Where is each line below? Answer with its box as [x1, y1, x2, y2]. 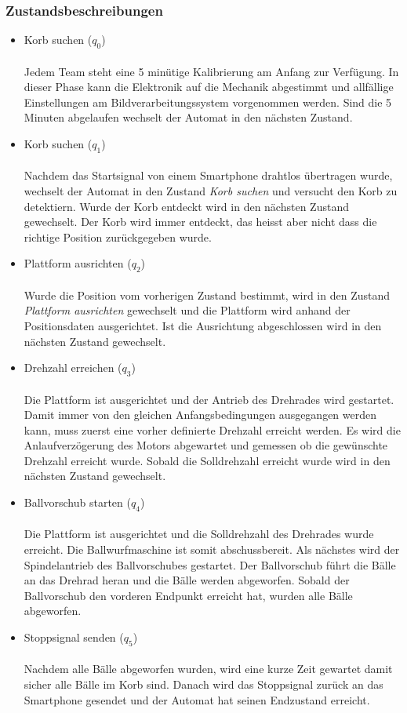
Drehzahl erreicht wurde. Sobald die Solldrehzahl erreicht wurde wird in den [24, 452, 391, 468]
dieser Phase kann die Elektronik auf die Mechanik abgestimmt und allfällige [24, 78, 394, 95]
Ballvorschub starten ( [24, 494, 131, 511]
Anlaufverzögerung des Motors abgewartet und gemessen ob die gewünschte [24, 437, 388, 453]
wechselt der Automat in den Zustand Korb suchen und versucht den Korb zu [24, 182, 398, 198]
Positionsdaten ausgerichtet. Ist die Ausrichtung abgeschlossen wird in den [24, 317, 382, 333]
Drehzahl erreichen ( [24, 359, 122, 376]
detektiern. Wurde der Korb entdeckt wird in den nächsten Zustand [24, 198, 349, 214]
